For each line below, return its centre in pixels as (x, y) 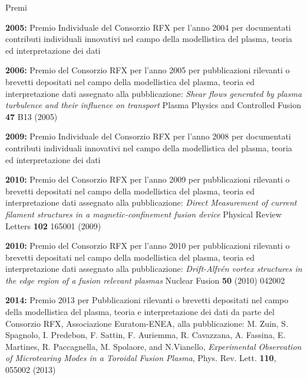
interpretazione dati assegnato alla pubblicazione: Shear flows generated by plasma (154, 93)
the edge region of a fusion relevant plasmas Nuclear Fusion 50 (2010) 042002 (145, 280)
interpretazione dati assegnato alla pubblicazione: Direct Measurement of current (151, 202)
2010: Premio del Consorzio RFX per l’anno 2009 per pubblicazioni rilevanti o (148, 179)
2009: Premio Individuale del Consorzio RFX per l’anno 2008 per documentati (148, 136)
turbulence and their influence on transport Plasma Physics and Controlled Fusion (153, 105)
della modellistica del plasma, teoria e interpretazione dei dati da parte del (140, 312)
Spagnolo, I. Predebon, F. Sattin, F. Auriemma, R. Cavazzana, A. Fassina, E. (146, 335)
